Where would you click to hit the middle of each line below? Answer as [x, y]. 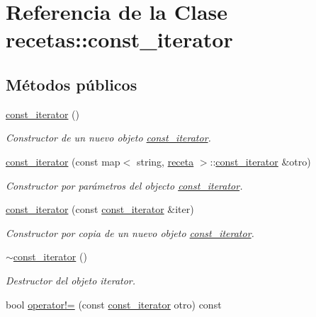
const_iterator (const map [63, 161]
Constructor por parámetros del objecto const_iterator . [124, 185]
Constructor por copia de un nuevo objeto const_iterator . [130, 232]
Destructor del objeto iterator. [71, 280]
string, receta [165, 161]
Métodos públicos [72, 84]
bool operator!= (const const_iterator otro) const [114, 304]
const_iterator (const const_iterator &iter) [100, 209]
